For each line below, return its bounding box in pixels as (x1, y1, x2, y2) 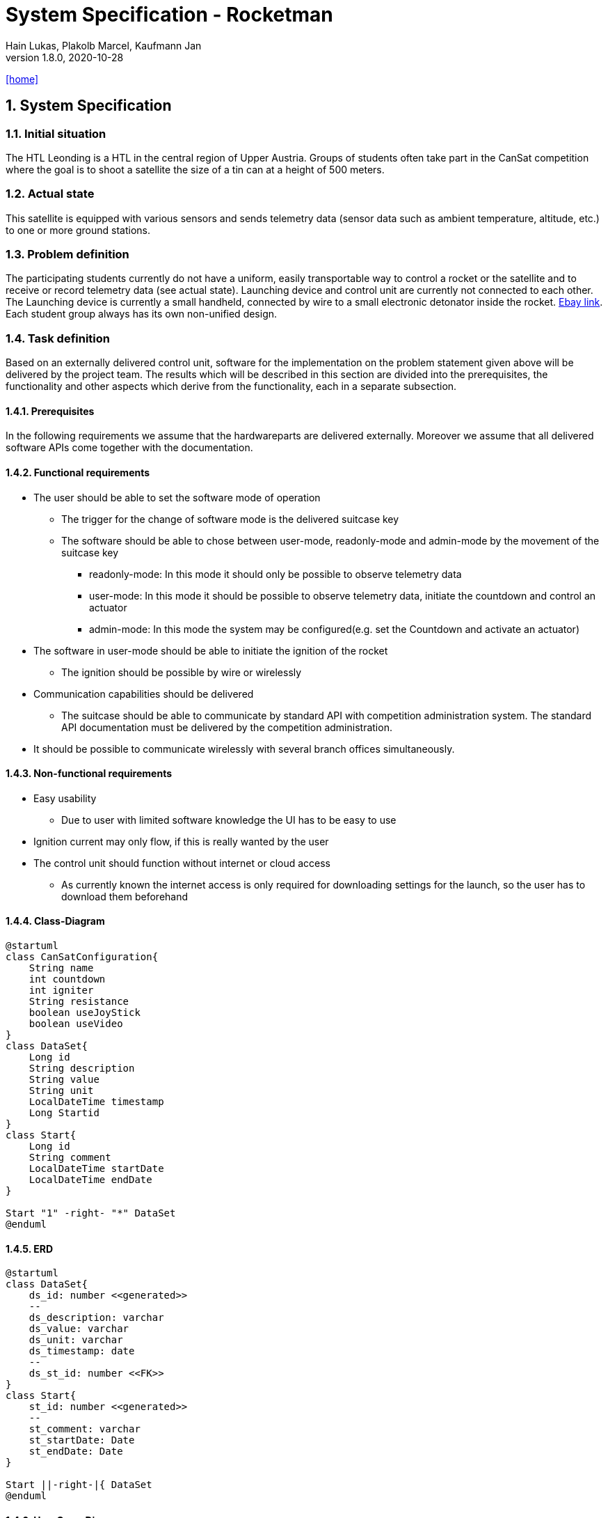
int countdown (29, 973, 106, 985)
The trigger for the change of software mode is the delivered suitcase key (61, 512, 399, 525)
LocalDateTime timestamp (29, 1096, 164, 1108)
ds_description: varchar (29, 1312, 164, 1324)
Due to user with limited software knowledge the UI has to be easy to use (61, 813, 397, 826)
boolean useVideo (29, 1018, 123, 1030)
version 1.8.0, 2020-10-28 (6, 51, 124, 63)
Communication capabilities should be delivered (33, 687, 254, 700)
